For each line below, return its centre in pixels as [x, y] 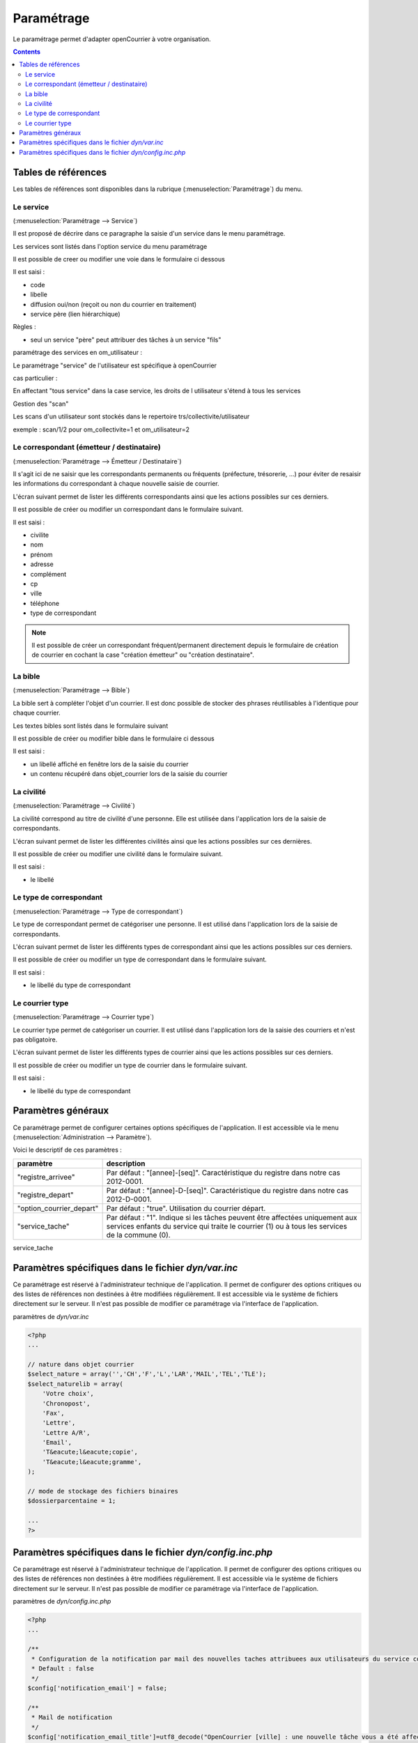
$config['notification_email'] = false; [97, 1688]
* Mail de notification [72, 1718]
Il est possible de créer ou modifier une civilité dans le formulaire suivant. [118, 853]
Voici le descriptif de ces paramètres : [67, 1150]
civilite [40, 535]
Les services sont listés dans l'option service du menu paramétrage [110, 246]
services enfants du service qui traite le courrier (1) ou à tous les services [227, 1226]
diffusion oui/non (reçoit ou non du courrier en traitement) [114, 304]
